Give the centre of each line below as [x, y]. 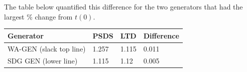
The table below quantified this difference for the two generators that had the [124, 6]
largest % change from [38, 16]
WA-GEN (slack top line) [47, 48]
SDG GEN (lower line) [43, 61]
